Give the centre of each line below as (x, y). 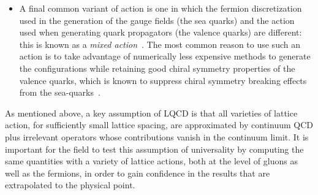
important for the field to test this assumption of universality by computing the (154, 149)
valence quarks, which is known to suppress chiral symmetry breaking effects (163, 80)
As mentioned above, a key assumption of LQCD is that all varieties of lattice (151, 113)
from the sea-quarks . (60, 92)
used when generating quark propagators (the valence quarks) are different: (161, 32)
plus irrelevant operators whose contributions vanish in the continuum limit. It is (157, 136)
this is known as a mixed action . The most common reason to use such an (160, 44)
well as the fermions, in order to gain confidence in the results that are (138, 173)
